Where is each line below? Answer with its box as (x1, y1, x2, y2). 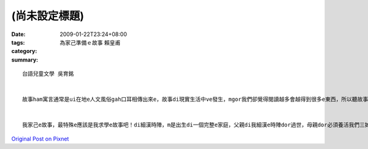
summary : (11, 56, 39, 64)
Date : (11, 31, 26, 38)
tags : (11, 38, 25, 46)
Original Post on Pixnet (11, 135, 69, 142)
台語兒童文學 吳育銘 (22, 70, 74, 78)
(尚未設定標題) (11, 9, 85, 23)
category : (11, 48, 37, 55)
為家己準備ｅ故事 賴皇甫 (59, 38, 121, 46)
